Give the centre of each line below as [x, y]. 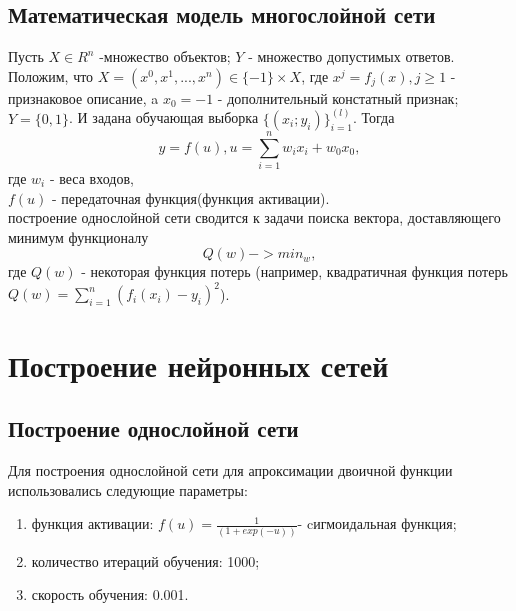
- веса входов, [91, 177]
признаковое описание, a [83, 97]
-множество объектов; [165, 56]
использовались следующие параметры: [128, 489]
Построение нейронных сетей [198, 364]
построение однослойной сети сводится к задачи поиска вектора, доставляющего [254, 217]
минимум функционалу [78, 236]
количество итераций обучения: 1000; [145, 560]
